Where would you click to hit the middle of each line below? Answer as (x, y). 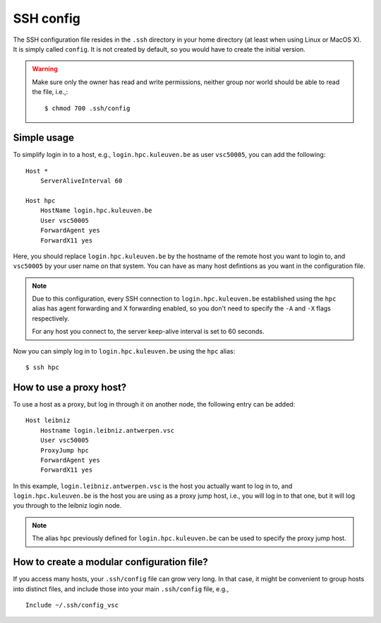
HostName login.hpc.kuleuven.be (96, 211)
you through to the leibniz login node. (67, 506)
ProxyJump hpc (65, 450)
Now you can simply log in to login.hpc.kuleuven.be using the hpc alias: (124, 351)
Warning (45, 69)
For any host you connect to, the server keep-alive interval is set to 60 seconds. (148, 332)
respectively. (51, 318)
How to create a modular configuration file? (110, 562)
